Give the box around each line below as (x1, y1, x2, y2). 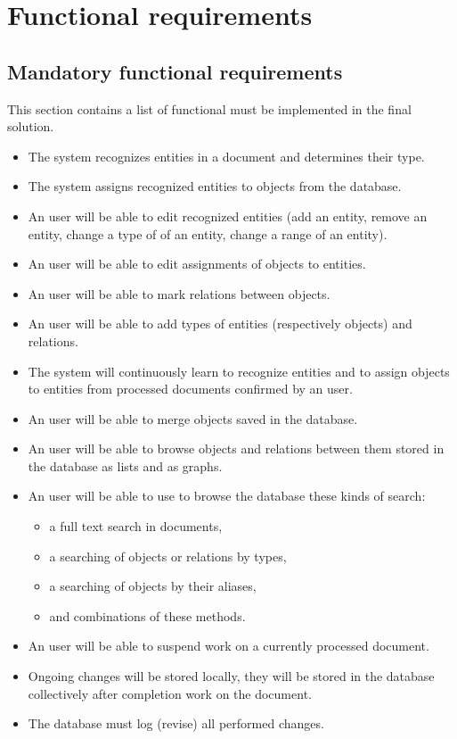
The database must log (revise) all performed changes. (28, 714, 324, 733)
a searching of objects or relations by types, (49, 546, 287, 565)
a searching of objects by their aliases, (49, 577, 257, 595)
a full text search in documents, (49, 517, 223, 536)
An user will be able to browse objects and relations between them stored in (28, 439, 445, 458)
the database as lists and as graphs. (28, 456, 223, 475)
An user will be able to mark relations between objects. (28, 284, 331, 303)
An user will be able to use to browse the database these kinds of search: (28, 486, 426, 505)
